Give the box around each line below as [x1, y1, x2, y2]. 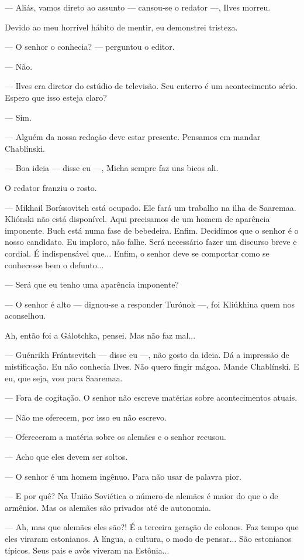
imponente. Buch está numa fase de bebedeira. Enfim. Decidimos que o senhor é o [5, 224, 299, 236]
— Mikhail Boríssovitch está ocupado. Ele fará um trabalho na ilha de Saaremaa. [5, 201, 296, 213]
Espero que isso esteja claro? [5, 91, 107, 103]
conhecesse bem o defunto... [5, 258, 104, 271]
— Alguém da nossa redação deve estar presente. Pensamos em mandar [5, 131, 261, 143]
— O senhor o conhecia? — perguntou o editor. [5, 40, 175, 53]
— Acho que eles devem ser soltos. [5, 450, 128, 463]
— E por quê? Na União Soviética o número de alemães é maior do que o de [5, 490, 278, 502]
